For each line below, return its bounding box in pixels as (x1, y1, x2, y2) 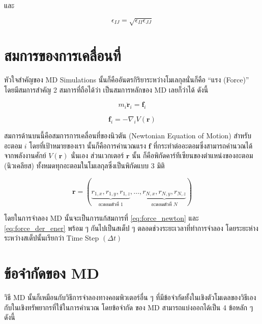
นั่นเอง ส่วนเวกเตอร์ (71, 150, 124, 161)
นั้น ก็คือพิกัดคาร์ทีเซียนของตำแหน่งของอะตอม (132, 150, 253, 161)
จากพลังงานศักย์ (4, 150, 46, 161)
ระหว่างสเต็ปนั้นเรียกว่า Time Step (4, 232, 99, 243)
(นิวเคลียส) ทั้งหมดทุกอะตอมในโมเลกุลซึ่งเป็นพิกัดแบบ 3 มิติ (4, 160, 165, 171)
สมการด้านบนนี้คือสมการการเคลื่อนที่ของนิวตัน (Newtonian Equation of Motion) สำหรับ (4, 130, 251, 141)
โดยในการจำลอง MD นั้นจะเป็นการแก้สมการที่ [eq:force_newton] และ (4, 213, 199, 223)
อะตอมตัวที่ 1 (98, 201, 123, 207)
